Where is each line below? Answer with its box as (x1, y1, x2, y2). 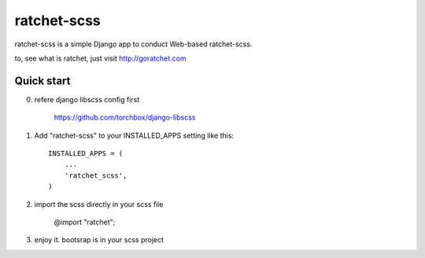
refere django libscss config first (34, 94, 140, 104)
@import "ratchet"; (54, 217, 116, 227)
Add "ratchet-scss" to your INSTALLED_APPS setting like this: (34, 131, 235, 140)
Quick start (14, 74, 71, 87)
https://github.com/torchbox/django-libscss (54, 112, 196, 122)
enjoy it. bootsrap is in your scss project (34, 235, 164, 245)
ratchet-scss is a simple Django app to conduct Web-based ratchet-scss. (14, 39, 253, 49)
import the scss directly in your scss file (34, 199, 164, 208)
